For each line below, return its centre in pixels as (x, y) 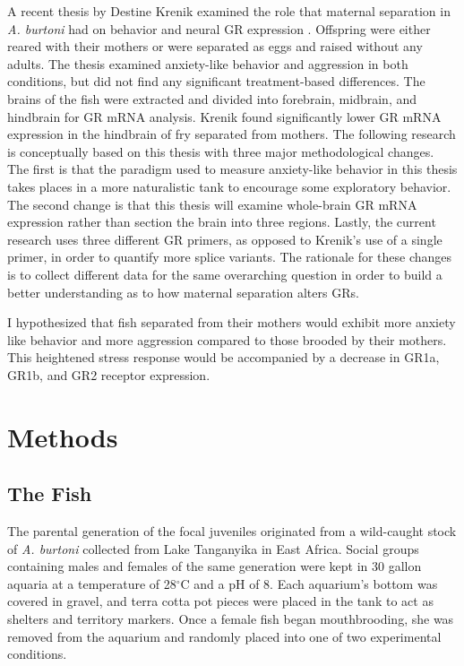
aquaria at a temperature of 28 (92, 583)
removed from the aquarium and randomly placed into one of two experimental (224, 636)
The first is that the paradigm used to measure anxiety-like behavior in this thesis (232, 169)
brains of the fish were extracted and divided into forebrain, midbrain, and (212, 98)
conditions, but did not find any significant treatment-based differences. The (216, 81)
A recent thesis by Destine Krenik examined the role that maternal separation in (229, 11)
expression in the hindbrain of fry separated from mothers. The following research (232, 134)
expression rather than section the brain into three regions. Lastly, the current (222, 222)
